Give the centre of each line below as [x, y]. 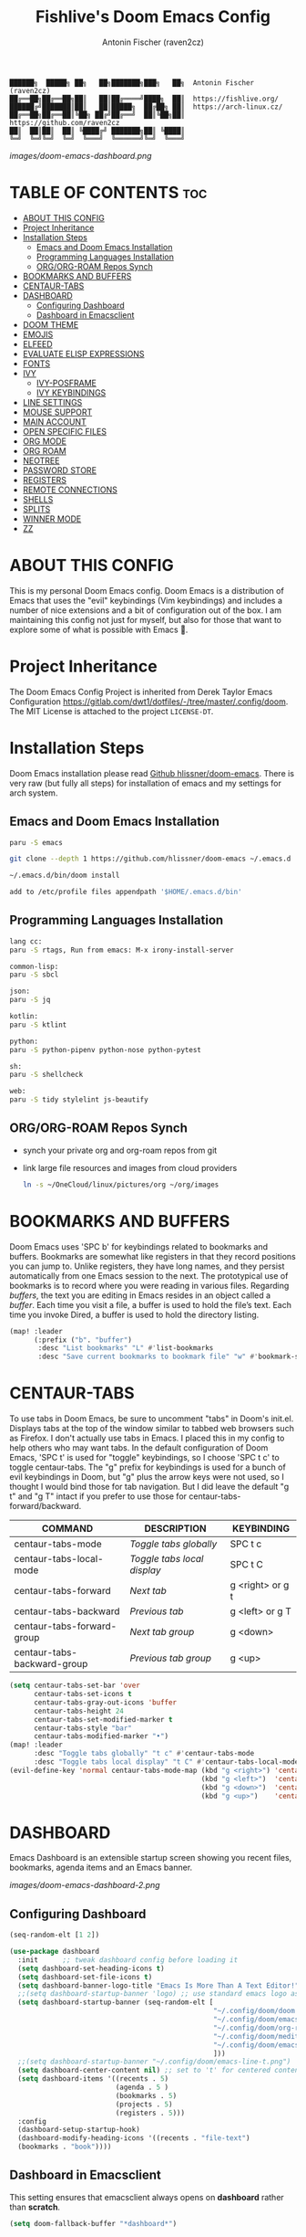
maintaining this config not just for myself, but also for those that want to [146, 619]
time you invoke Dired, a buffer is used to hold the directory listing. [134, 1314]
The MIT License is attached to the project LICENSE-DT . [112, 711]
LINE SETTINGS [52, 402]
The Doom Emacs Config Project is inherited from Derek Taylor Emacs [141, 691]
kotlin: [24, 1017]
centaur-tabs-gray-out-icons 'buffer [105, 1702]
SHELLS [38, 499]
